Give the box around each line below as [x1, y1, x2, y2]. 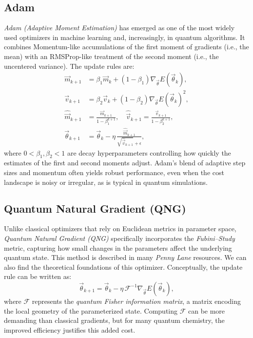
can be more [188, 305, 225, 316]
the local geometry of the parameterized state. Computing [4, 305, 178, 316]
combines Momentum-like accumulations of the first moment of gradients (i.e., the [4, 41, 249, 52]
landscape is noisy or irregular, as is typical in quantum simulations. [4, 177, 208, 187]
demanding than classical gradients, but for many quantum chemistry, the [4, 315, 225, 325]
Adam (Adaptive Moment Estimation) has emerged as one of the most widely [4, 22, 235, 33]
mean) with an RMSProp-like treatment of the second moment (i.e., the [4, 51, 219, 61]
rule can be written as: [4, 271, 72, 281]
